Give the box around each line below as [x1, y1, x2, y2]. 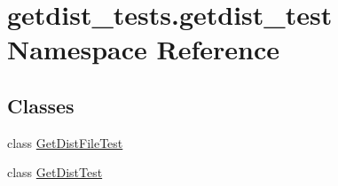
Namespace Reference [7, 31, 279, 67]
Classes [7, 91, 75, 119]
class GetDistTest [7, 163, 103, 182]
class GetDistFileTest [7, 133, 123, 151]
